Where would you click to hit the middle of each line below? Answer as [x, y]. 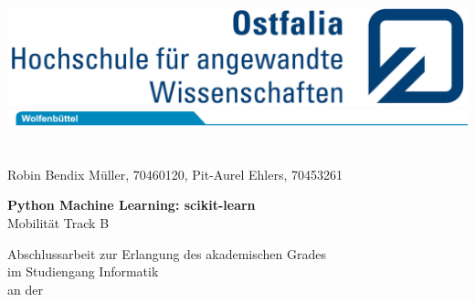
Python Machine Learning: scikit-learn [132, 205]
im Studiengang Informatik [83, 271]
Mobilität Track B [58, 223]
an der [25, 289]
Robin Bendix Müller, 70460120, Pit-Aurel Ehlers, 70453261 [175, 174]
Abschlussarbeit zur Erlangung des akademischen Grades [167, 253]
